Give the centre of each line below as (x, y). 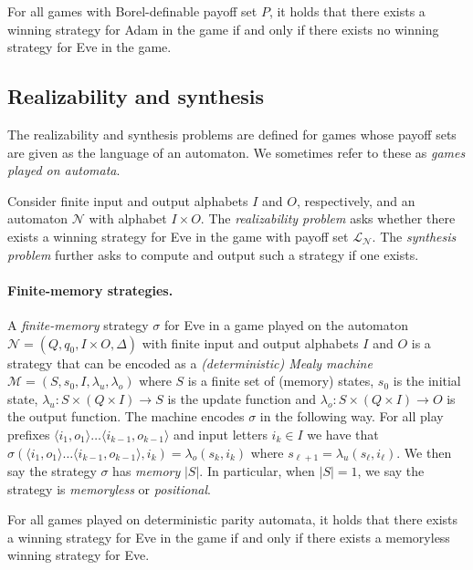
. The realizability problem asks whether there (328, 218)
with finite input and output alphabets (250, 342)
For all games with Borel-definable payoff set (132, 11)
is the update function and (242, 398)
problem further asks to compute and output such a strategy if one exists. (213, 254)
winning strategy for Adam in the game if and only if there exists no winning (223, 29)
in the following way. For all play (352, 416)
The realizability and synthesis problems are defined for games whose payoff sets (232, 134)
